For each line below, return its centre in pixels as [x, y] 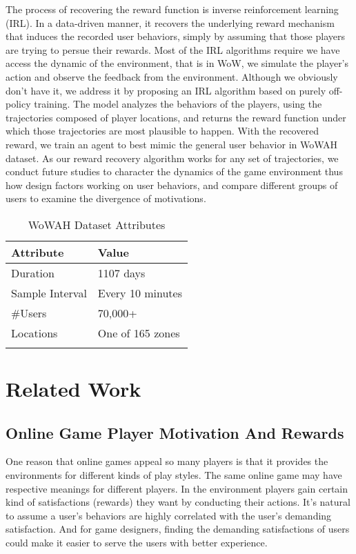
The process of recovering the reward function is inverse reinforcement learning [172, 9]
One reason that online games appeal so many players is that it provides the [167, 461]
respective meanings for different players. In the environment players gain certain [177, 488]
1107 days [121, 273]
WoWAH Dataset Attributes [97, 224]
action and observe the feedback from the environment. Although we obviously [172, 76]
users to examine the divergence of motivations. [106, 198]
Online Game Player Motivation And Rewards [175, 432]
